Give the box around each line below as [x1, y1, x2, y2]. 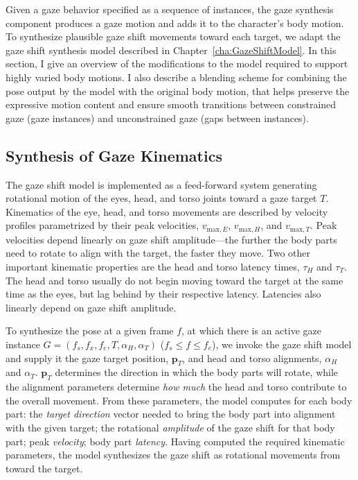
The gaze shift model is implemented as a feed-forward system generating [6, 177, 317, 191]
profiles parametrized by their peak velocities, [6, 218, 199, 232]
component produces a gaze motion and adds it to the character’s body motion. [6, 15, 344, 30]
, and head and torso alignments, [182, 350, 322, 365]
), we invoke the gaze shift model [211, 336, 352, 351]
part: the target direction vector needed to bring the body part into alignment [6, 406, 336, 421]
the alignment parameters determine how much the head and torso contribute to [6, 379, 347, 394]
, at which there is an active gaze [181, 323, 321, 338]
